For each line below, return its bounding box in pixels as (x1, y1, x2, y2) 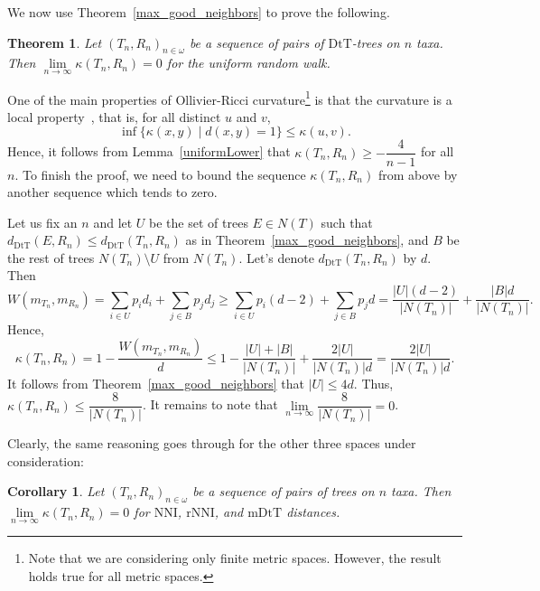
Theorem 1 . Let (7, 33, 102, 52)
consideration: (7, 451, 84, 470)
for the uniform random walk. (166, 53, 331, 72)
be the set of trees (149, 212, 248, 231)
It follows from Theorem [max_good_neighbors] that (7, 373, 304, 392)
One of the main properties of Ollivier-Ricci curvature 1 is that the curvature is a (7, 87, 452, 108)
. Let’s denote (238, 248, 314, 267)
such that (321, 212, 373, 231)
